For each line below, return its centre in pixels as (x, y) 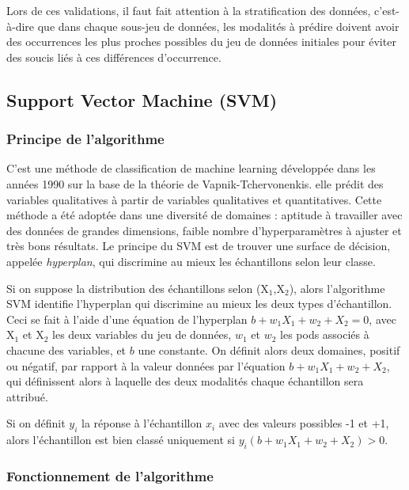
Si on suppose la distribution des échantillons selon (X (138, 288)
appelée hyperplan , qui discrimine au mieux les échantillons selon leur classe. (191, 261)
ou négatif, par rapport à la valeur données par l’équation (146, 365)
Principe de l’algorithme (85, 139)
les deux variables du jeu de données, (142, 334)
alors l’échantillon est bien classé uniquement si (121, 440)
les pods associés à (325, 334)
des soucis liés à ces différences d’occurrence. (114, 57)
